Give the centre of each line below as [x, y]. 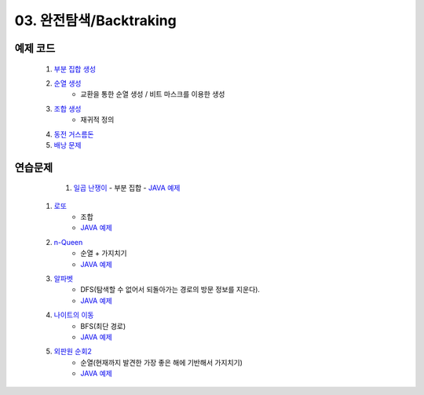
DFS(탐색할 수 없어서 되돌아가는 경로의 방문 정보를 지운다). [170, 290]
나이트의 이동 [74, 315]
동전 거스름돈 [74, 134]
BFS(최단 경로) [103, 326]
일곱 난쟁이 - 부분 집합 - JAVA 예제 [127, 188]
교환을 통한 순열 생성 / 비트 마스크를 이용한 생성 [153, 94]
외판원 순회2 [73, 351]
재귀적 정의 [97, 120]
